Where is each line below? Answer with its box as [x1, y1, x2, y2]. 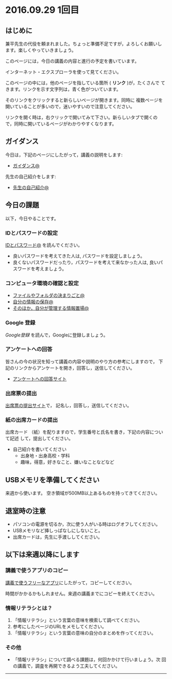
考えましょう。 [35, 265, 67, 271]
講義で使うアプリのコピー [5, 567, 69, 574]
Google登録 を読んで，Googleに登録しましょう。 [5, 332, 109, 338]
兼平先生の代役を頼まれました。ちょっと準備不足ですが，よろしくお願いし [5, 41, 162, 47]
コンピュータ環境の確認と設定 [5, 280, 79, 287]
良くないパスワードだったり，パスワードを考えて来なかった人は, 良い [12, 259, 159, 265]
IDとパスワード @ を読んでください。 [5, 242, 83, 248]
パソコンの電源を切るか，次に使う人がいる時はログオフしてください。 [12, 521, 161, 527]
